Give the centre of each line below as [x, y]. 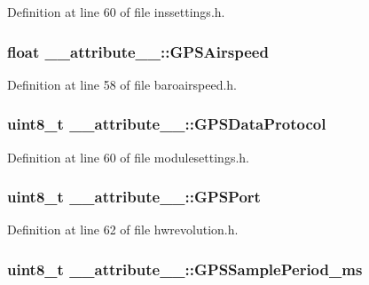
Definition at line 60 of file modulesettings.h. [128, 157]
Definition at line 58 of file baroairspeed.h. [122, 84]
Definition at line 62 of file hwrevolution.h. [123, 230]
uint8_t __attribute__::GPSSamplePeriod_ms [185, 269]
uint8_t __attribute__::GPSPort [134, 197]
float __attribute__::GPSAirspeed [138, 51]
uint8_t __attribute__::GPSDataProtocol [167, 124]
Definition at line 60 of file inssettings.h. [116, 12]
